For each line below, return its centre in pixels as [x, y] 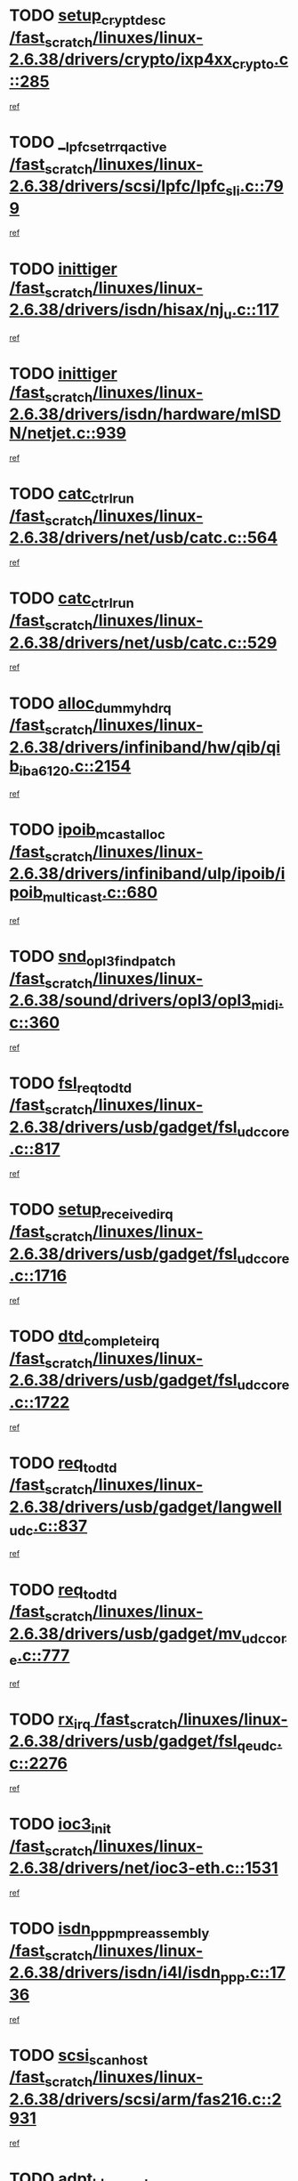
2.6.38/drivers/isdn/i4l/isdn [115, 1973]
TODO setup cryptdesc [88, 17]
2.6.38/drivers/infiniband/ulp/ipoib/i [147, 874]
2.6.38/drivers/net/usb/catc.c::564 [144, 538]
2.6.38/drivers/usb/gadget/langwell [146, 1507]
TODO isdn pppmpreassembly [109, 1930]
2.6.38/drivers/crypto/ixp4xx [121, 60]
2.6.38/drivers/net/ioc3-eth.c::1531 [144, 1868]
